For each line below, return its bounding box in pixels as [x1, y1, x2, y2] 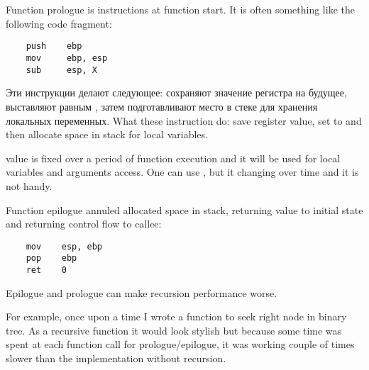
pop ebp [26, 253, 77, 264]
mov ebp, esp [26, 53, 108, 64]
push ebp [26, 41, 82, 52]
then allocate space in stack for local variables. [6, 127, 208, 142]
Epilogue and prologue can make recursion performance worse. [6, 285, 277, 300]
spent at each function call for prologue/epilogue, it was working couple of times [6, 337, 355, 352]
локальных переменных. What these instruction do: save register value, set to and [6, 113, 362, 128]
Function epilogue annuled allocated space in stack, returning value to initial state [6, 202, 363, 217]
